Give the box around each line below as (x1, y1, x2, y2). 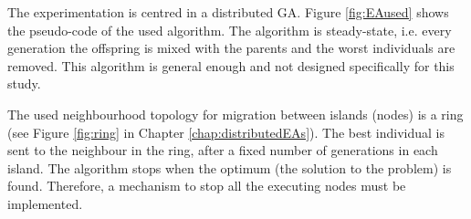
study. (7, 74, 41, 93)
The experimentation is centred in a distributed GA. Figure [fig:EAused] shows (7, 3, 449, 21)
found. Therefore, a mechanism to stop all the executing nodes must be (7, 176, 406, 195)
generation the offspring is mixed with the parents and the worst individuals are (7, 38, 455, 57)
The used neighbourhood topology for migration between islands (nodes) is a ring (7, 104, 464, 123)
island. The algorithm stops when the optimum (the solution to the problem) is (7, 158, 452, 177)
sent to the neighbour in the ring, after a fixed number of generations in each (7, 141, 438, 160)
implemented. (7, 193, 83, 213)
